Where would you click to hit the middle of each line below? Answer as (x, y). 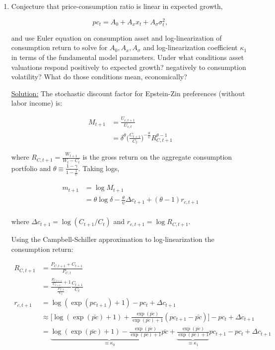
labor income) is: (37, 103)
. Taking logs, (99, 168)
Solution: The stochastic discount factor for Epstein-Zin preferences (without (128, 93)
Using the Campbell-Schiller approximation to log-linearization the (113, 239)
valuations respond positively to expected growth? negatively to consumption (129, 67)
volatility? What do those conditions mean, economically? (99, 77)
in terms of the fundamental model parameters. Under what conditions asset (128, 57)
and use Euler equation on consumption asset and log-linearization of (116, 37)
